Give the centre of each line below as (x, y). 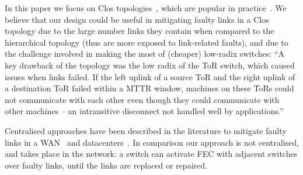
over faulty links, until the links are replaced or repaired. (106, 165)
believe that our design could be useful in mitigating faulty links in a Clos (137, 19)
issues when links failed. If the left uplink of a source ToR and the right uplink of (150, 76)
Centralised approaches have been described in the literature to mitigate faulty (146, 130)
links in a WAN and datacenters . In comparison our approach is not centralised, (152, 142)
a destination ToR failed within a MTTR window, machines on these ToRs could (149, 88)
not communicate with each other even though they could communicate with (142, 99)
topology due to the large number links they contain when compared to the (140, 31)
